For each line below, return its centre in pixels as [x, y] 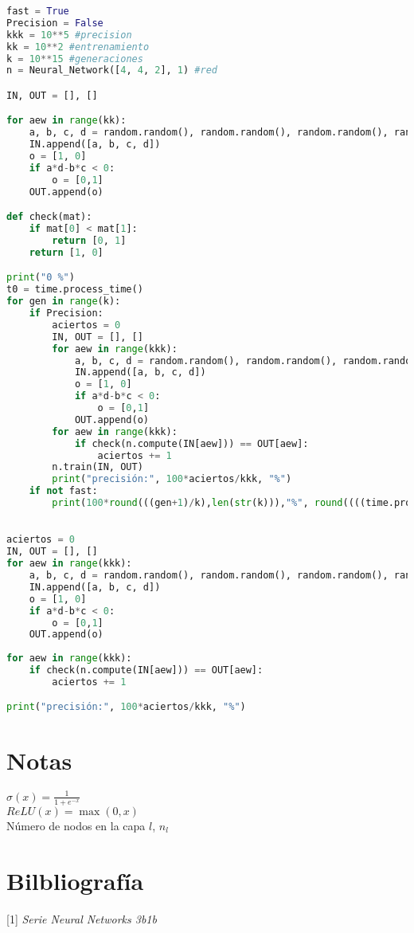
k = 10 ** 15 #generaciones [75, 59]
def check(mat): [49, 217]
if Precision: [66, 313]
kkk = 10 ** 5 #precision [69, 35]
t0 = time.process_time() [75, 290]
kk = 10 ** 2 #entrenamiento [78, 47]
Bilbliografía [75, 880]
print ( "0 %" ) [41, 278]
